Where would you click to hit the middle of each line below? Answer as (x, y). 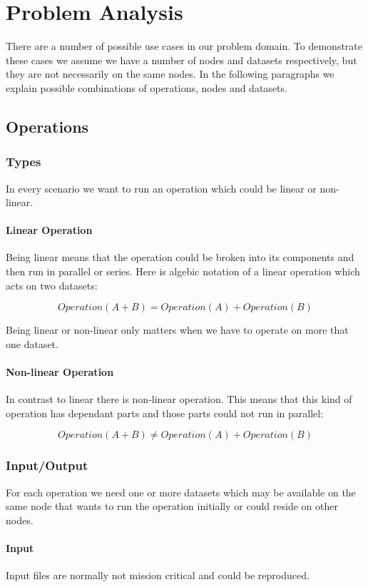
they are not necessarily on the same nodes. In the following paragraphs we (170, 74)
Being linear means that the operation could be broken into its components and (180, 257)
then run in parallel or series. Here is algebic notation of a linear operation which (183, 271)
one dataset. (32, 343)
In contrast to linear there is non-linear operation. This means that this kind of (179, 399)
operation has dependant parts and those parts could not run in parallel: (165, 413)
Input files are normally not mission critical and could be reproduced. (158, 575)
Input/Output (47, 465)
